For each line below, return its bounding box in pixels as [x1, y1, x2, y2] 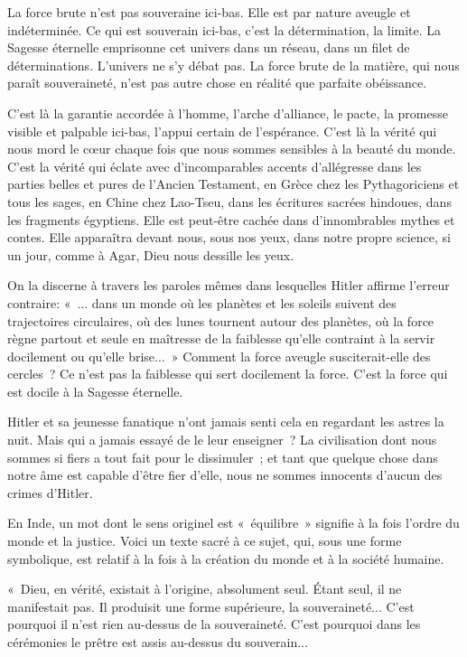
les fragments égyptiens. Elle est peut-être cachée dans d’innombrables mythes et [7, 210, 455, 229]
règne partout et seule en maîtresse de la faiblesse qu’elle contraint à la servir [7, 329, 435, 348]
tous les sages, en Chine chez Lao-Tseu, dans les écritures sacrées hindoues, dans [7, 192, 452, 211]
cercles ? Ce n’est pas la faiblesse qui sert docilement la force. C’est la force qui [7, 364, 448, 383]
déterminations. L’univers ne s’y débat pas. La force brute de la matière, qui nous [7, 55, 460, 74]
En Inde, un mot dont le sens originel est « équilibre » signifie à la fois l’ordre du [7, 513, 460, 532]
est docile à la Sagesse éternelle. [7, 381, 183, 400]
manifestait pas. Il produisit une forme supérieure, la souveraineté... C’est [7, 596, 415, 615]
